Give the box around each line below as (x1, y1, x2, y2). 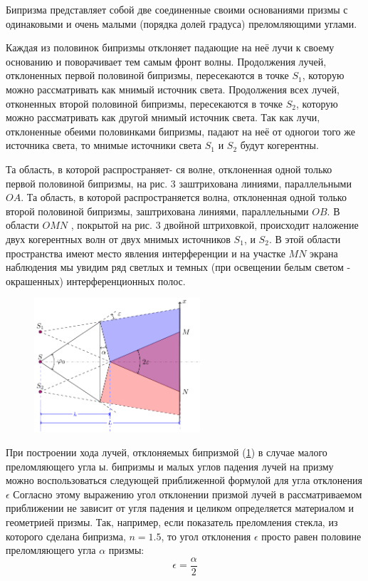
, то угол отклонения (161, 528, 251, 543)
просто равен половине (261, 528, 362, 543)
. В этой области (268, 231, 341, 246)
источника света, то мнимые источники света (6, 138, 202, 153)
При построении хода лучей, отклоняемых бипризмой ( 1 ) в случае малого (6, 444, 327, 459)
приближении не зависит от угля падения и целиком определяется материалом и (6, 500, 354, 515)
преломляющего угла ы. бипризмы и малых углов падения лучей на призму (6, 458, 334, 473)
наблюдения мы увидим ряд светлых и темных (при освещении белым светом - (6, 259, 351, 274)
